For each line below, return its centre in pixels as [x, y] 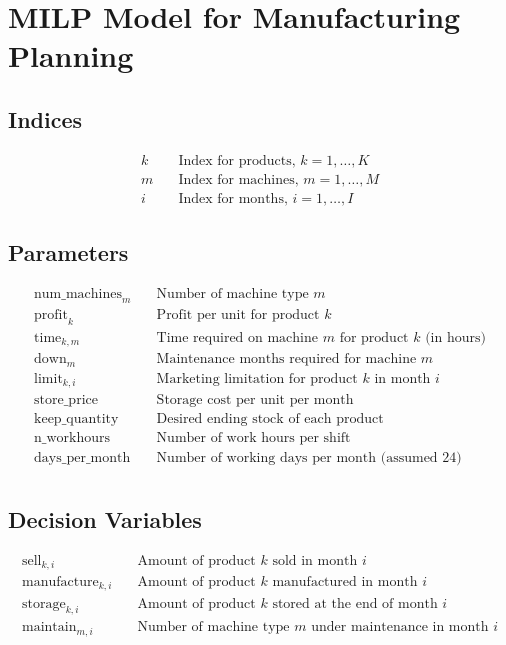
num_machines [78, 294]
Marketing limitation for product [257, 378]
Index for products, [237, 160]
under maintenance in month [400, 627]
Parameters [68, 252]
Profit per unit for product [238, 314]
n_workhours [72, 438]
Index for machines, [238, 179]
